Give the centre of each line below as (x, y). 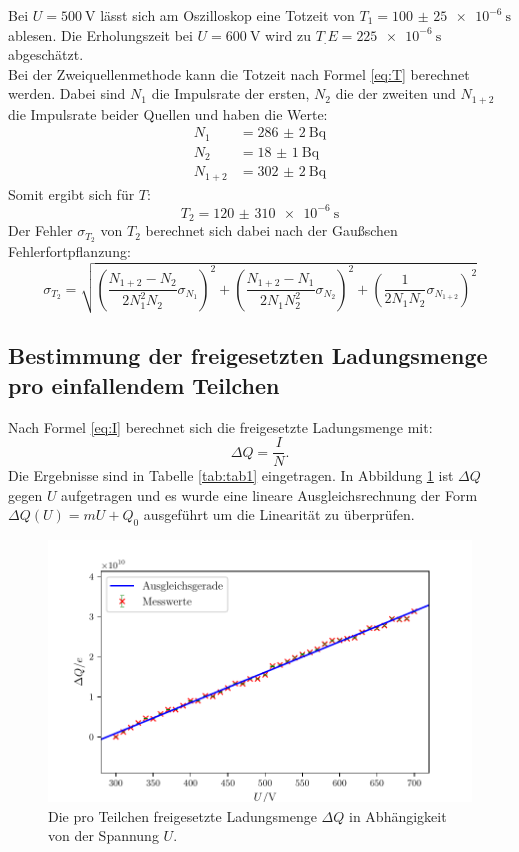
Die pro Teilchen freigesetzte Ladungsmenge (182, 815)
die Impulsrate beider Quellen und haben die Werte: (168, 113)
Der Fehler (40, 230)
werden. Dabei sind (67, 93)
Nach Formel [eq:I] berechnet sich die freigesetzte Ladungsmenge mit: (220, 426)
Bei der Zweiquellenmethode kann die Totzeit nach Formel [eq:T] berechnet (239, 73)
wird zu (288, 34)
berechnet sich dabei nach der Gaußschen (271, 230)
